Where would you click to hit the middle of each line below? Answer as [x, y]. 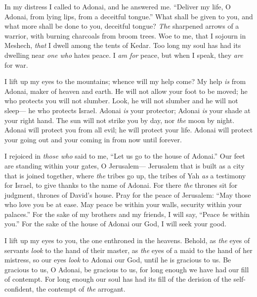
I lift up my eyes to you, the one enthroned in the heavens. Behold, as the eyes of [127, 240]
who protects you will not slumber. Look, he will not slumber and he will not [121, 101]
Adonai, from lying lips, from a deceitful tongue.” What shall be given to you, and [129, 16]
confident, [19, 289]
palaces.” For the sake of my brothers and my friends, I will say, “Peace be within [127, 214]
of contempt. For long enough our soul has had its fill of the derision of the [118, 279]
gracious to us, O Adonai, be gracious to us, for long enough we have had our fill [127, 269]
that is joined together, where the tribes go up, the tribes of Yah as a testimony [125, 175]
